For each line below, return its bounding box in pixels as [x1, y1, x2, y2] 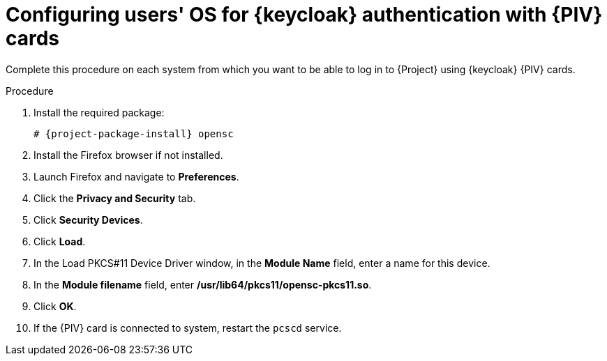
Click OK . [33, 300, 77, 312]
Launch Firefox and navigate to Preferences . [33, 170, 239, 183]
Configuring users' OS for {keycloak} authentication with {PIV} [6, 3, 603, 26]
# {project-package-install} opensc [33, 128, 234, 139]
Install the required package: [33, 106, 165, 118]
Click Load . [33, 235, 86, 247]
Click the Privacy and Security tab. [33, 192, 196, 204]
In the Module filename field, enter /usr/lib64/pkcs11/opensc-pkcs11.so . [33, 278, 372, 291]
